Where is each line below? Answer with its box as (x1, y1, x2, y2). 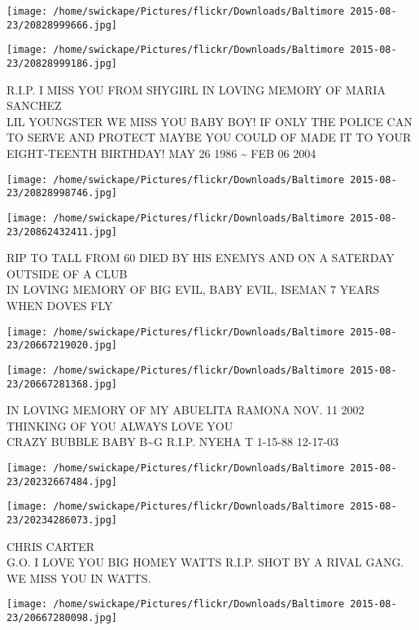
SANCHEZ (7, 97, 62, 114)
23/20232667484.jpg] (7, 475, 118, 488)
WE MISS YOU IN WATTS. (7, 569, 151, 586)
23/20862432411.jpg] (7, 225, 118, 238)
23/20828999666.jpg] (7, 19, 118, 31)
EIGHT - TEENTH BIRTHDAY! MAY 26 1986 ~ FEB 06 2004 (7, 145, 316, 161)
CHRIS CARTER (7, 537, 95, 554)
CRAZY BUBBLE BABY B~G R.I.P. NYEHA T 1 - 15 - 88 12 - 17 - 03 (7, 433, 339, 450)
